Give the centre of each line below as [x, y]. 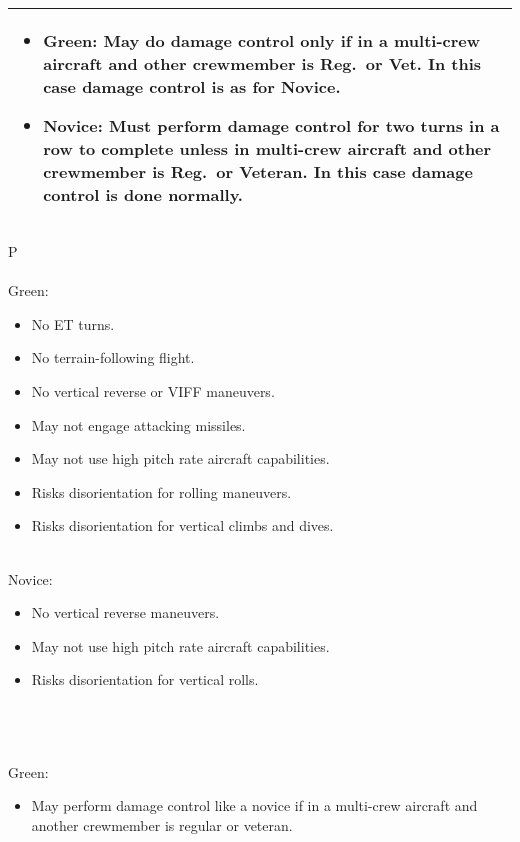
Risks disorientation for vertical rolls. [145, 679]
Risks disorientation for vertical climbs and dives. [182, 525]
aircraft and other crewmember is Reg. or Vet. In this [262, 63]
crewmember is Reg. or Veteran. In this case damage [258, 171]
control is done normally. [143, 194]
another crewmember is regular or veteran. [162, 824]
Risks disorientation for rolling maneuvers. [161, 491]
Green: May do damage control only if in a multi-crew [262, 40]
